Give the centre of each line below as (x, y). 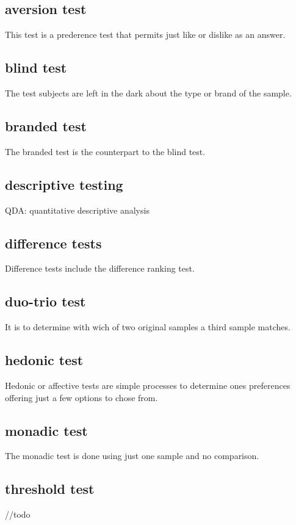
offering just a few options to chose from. (81, 397)
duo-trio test (45, 301)
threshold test (50, 489)
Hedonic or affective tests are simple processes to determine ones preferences (148, 385)
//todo (18, 514)
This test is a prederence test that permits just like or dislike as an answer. (145, 34)
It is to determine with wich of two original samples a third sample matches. (148, 327)
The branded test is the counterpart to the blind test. (105, 151)
